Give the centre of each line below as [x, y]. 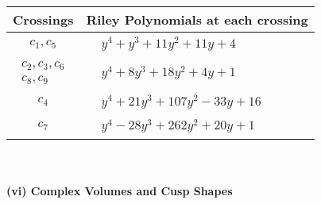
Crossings [43, 19]
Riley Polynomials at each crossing [197, 19]
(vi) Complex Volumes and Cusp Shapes [120, 190]
